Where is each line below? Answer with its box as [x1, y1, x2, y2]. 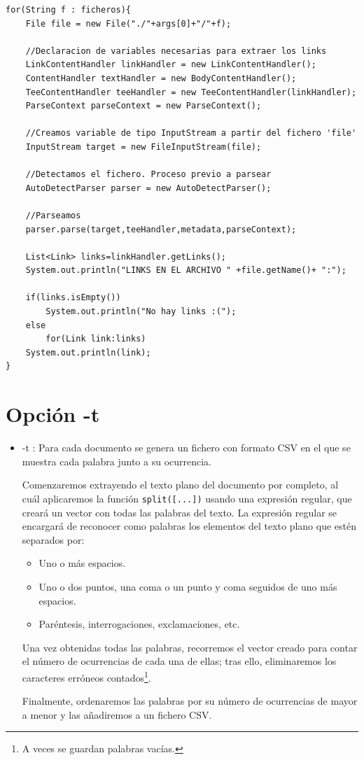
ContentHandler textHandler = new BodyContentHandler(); [25, 73, 297, 83]
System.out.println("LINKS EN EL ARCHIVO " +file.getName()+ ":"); [25, 265, 346, 276]
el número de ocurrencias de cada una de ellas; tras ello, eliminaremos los [22, 654, 337, 668]
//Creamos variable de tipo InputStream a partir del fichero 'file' [25, 128, 357, 139]
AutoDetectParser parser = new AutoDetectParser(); [25, 183, 272, 193]
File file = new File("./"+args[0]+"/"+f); [25, 18, 232, 29]
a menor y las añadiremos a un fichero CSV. [22, 707, 212, 722]
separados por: [22, 532, 85, 547]
